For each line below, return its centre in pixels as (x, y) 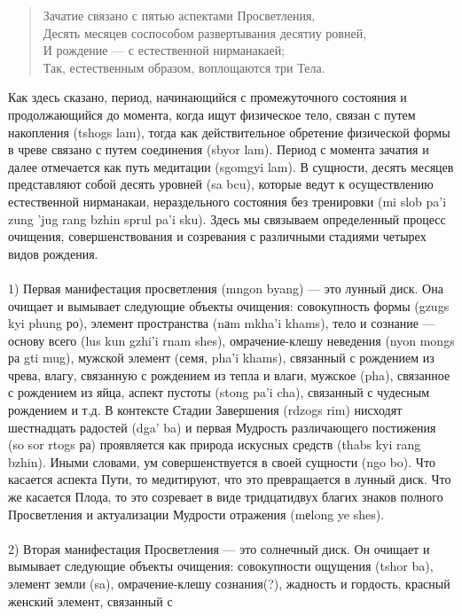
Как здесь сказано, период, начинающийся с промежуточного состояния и (208, 97)
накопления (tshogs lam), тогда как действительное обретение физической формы (229, 132)
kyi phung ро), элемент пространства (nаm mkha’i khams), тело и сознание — (222, 323)
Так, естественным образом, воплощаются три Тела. (184, 67)
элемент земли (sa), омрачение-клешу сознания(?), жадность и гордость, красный (229, 583)
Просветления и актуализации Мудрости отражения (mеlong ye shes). (196, 514)
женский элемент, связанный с (90, 600)
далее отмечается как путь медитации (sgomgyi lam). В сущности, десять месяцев (231, 166)
